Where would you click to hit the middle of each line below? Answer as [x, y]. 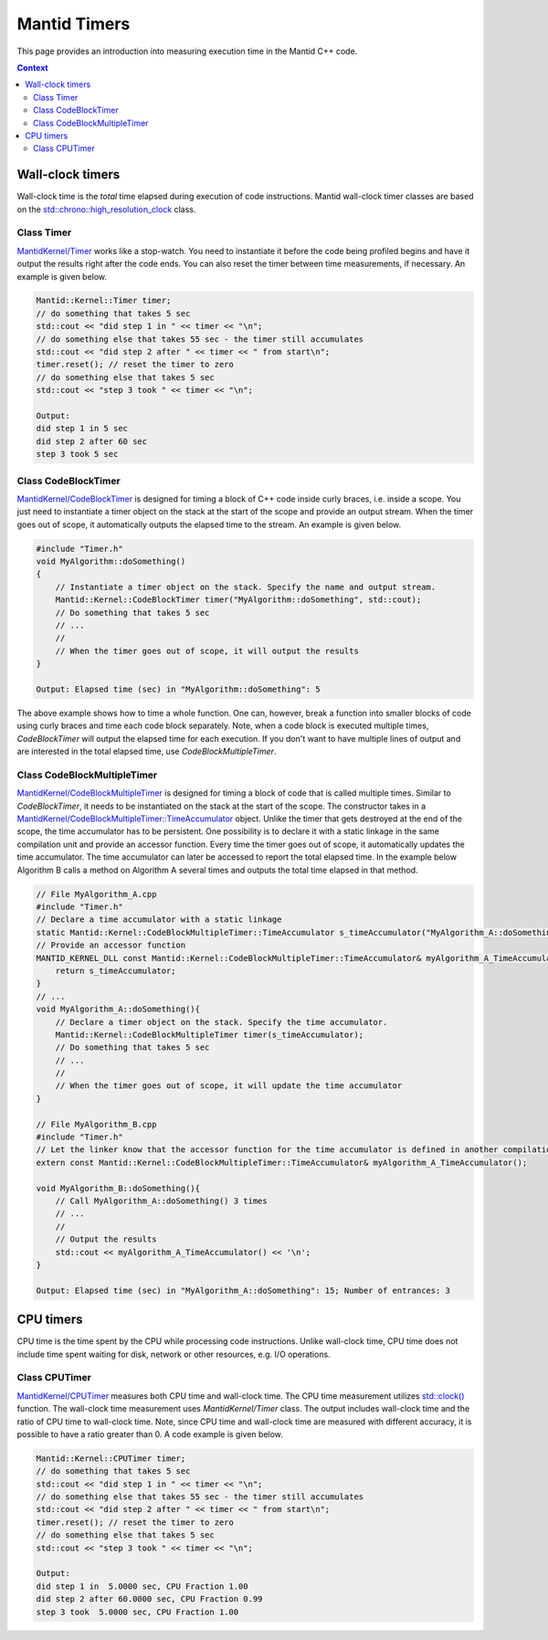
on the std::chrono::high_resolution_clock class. [106, 209]
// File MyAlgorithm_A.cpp [96, 894]
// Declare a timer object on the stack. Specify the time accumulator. [221, 1022]
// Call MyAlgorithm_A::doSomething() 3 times [162, 1201]
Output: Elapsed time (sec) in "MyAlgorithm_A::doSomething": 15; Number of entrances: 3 [243, 1290]
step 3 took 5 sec [77, 454]
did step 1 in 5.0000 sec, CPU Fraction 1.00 [142, 1586]
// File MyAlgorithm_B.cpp [96, 1124]
